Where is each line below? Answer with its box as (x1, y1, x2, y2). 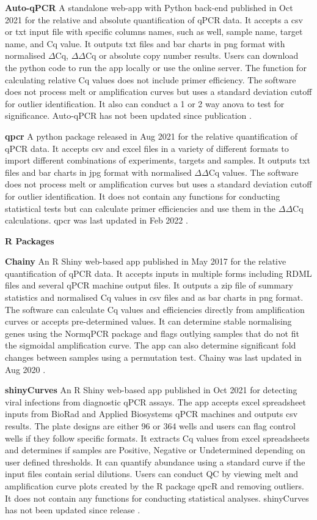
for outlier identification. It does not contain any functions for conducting (5, 189, 280, 202)
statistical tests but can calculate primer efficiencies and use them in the (5, 202, 276, 214)
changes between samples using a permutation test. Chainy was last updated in (5, 351, 302, 364)
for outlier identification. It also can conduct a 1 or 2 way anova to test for (5, 97, 285, 110)
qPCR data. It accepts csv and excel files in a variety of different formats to (5, 141, 289, 154)
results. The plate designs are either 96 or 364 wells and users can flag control (5, 420, 296, 432)
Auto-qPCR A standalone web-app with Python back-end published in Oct (5, 1, 293, 13)
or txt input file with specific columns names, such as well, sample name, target (5, 25, 303, 38)
